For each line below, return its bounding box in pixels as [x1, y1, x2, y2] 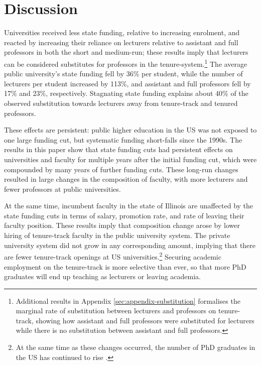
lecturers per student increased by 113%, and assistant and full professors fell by [4, 78, 251, 88]
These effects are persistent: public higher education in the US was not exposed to [4, 125, 257, 135]
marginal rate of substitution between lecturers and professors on [16, 305, 216, 316]
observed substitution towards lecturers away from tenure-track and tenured [4, 97, 238, 108]
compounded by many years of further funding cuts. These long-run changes [4, 164, 238, 174]
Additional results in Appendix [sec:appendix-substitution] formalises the [16, 295, 240, 306]
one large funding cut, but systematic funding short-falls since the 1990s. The [4, 134, 242, 145]
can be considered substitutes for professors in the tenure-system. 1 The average [4, 57, 247, 69]
